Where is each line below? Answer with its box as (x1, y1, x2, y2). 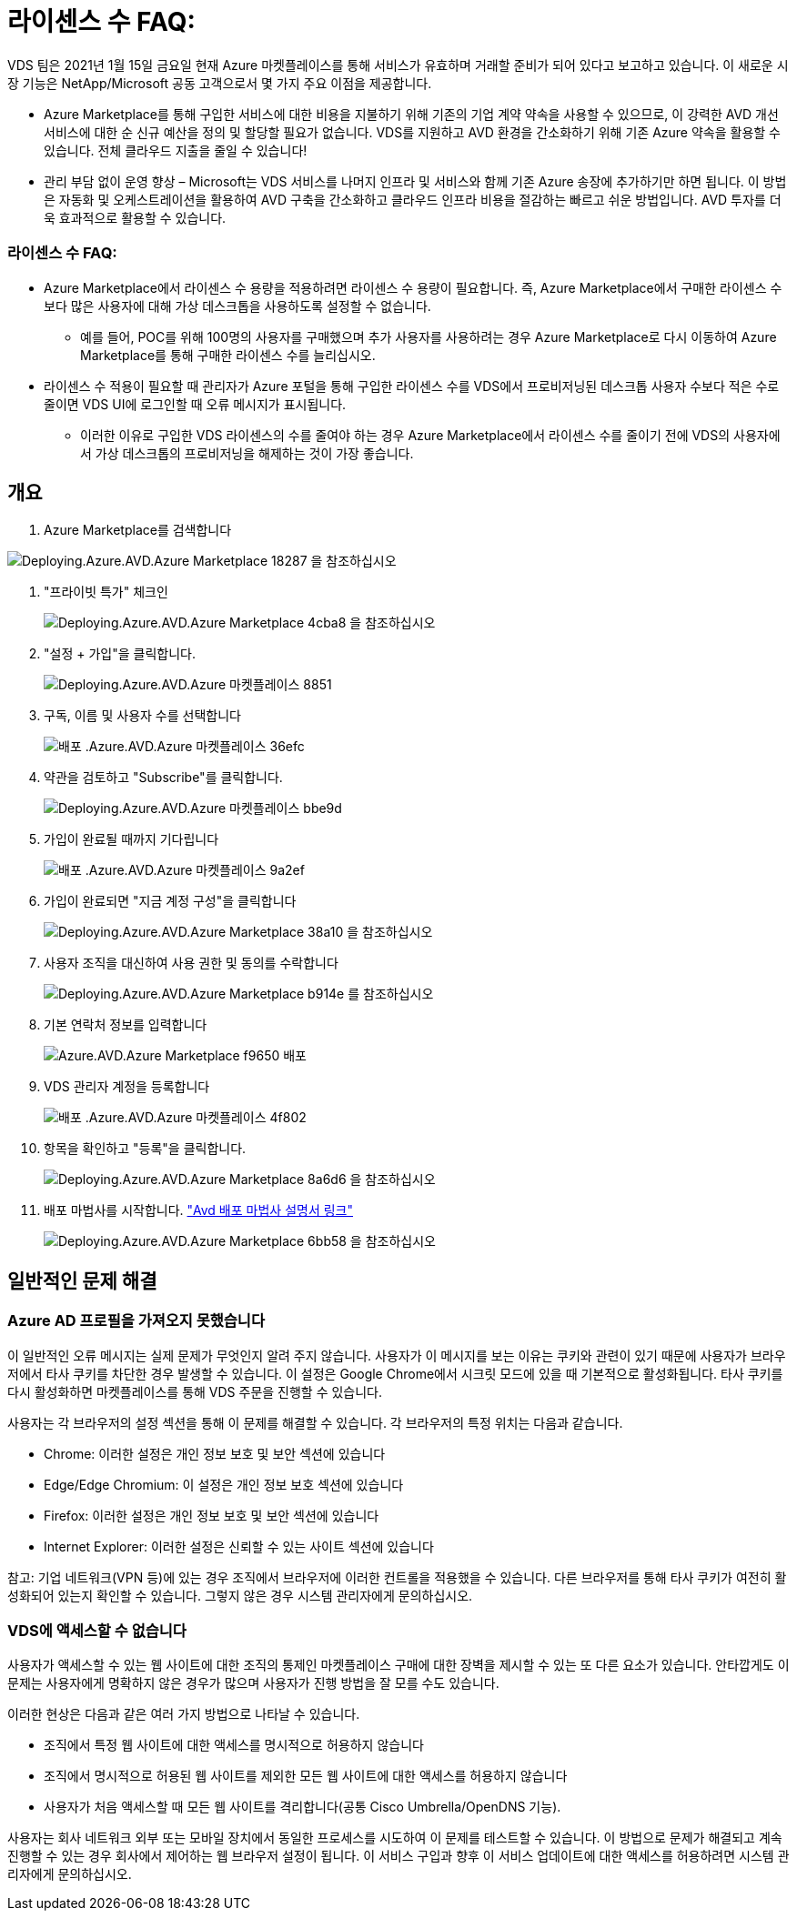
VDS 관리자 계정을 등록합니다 (44, 1079, 210, 1095)
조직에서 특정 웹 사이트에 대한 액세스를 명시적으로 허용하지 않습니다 (44, 1737, 424, 1753)
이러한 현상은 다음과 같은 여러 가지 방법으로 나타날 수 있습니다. (7, 1706, 360, 1722)
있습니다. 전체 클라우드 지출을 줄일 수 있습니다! (44, 142, 308, 158)
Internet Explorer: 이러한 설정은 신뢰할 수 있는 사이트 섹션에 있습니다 (44, 1538, 434, 1554)
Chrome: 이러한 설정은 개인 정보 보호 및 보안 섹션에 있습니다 (44, 1445, 386, 1461)
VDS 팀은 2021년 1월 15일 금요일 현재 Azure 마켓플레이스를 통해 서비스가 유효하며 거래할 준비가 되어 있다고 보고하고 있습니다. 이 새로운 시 (7, 56, 789, 73)
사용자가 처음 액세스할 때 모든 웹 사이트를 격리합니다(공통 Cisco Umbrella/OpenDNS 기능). (44, 1799, 561, 1815)
